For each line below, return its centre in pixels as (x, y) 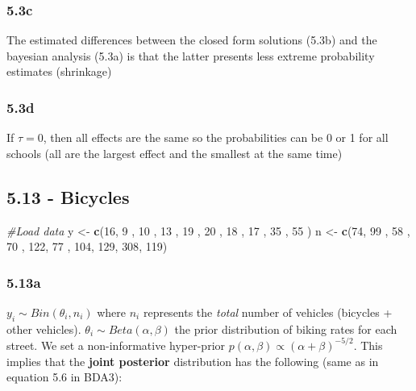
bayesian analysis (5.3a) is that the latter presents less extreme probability (191, 55)
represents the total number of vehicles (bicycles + (268, 312)
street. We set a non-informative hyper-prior (116, 345)
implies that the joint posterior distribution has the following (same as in (193, 361)
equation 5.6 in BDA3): (64, 377)
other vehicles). (44, 329)
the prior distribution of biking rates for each (286, 329)
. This (368, 345)
